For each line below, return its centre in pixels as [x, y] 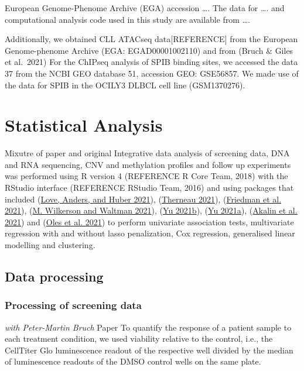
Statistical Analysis [84, 125]
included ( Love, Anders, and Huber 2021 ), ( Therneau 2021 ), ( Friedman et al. [143, 199]
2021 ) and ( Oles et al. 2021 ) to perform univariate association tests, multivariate [149, 221]
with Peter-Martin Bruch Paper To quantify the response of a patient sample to [148, 327]
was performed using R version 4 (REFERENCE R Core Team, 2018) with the [146, 176]
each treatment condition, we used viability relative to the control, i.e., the [139, 339]
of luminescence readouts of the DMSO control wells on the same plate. [133, 361]
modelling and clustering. [50, 245]
